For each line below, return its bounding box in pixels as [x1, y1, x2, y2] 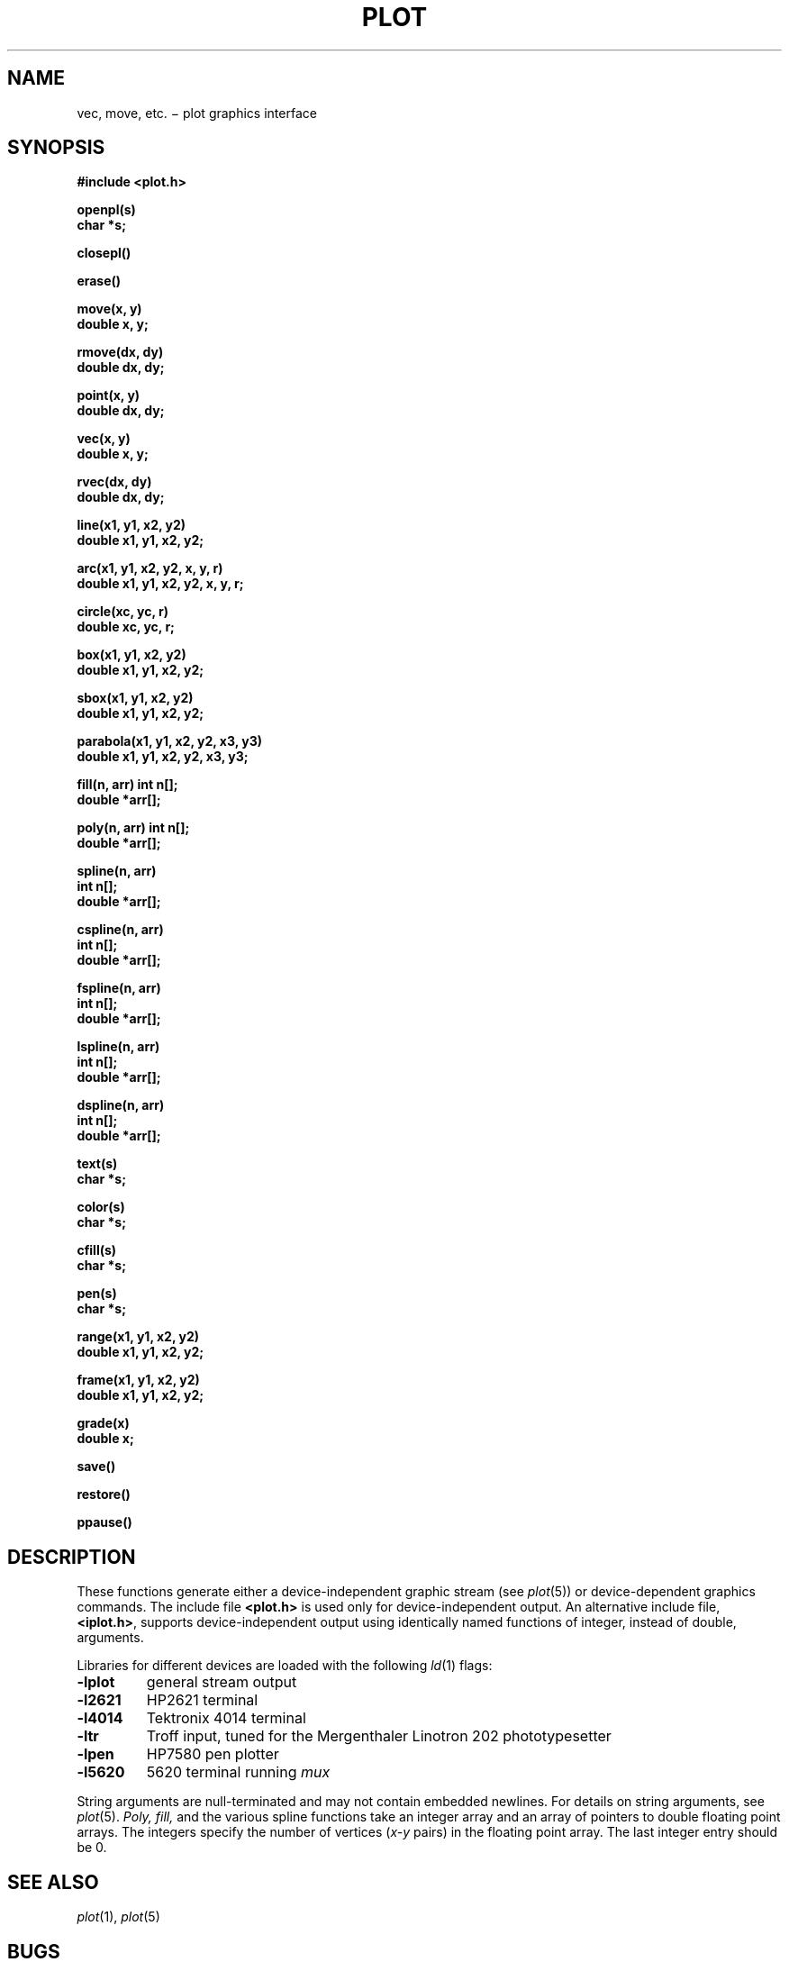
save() [77, 1458, 116, 1475]
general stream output [146, 1673, 297, 1692]
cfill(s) [77, 1242, 117, 1258]
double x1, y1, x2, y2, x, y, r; [77, 576, 244, 592]
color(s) [77, 1199, 125, 1215]
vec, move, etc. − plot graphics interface [77, 104, 317, 121]
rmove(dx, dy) [77, 344, 164, 360]
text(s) [77, 1156, 118, 1172]
